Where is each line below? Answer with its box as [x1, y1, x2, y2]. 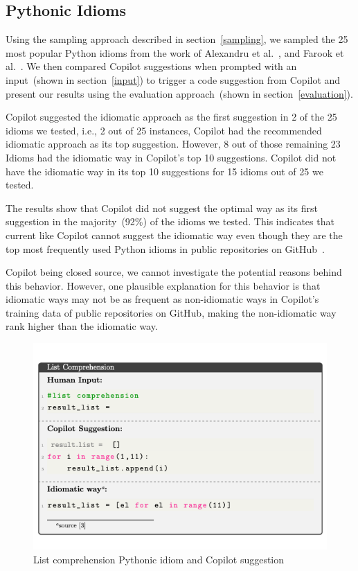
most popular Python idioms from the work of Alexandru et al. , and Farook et [6, 45, 344, 60]
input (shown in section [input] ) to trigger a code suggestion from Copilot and [6, 72, 341, 87]
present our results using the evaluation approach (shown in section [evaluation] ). [6, 86, 353, 100]
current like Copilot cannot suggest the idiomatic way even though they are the [6, 227, 343, 242]
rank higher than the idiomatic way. [6, 319, 158, 333]
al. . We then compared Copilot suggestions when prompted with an [6, 59, 297, 73]
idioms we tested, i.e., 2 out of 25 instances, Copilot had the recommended [6, 123, 322, 137]
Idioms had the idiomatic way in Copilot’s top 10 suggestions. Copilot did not [6, 150, 337, 164]
